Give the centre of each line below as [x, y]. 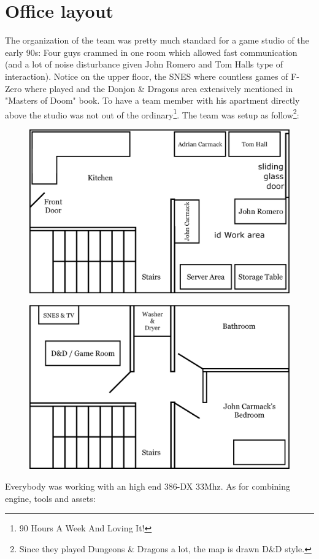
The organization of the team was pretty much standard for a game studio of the [157, 40]
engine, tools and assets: [50, 498]
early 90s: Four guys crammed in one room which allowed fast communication [151, 52]
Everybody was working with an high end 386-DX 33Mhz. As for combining [148, 486]
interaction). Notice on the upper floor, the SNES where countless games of [147, 76]
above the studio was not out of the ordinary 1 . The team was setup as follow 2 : [152, 114]
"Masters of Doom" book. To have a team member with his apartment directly [152, 100]
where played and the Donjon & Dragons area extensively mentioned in [159, 88]
